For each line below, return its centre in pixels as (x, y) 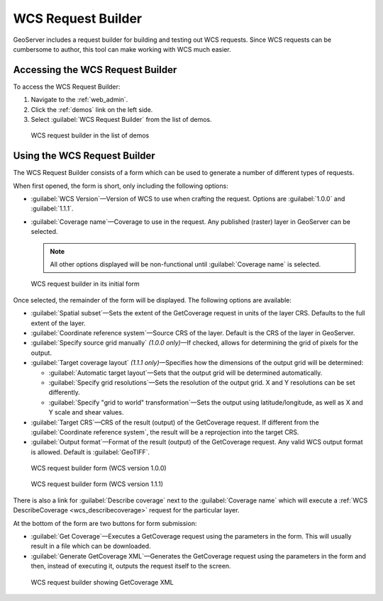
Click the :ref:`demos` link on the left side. (92, 109)
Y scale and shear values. (86, 412)
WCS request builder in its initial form (85, 284)
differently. (65, 393)
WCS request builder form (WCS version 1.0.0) (99, 468)
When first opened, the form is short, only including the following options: (121, 186)
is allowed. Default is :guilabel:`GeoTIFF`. (90, 452)
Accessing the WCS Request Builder (95, 70)
